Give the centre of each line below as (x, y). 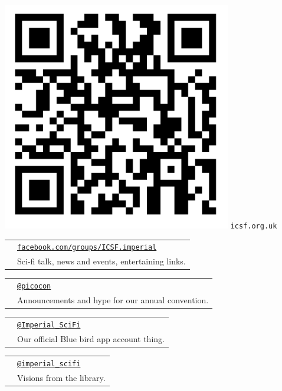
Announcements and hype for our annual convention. (113, 300)
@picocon (34, 286)
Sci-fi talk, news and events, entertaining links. (101, 261)
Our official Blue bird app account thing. (91, 338)
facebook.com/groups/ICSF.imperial (87, 248)
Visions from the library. (61, 377)
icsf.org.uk (254, 226)
